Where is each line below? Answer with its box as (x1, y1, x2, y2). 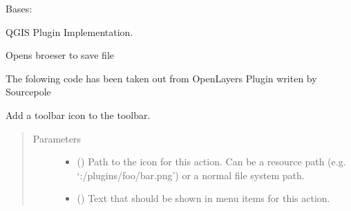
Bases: (6, 1, 32, 15)
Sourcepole (6, 84, 51, 99)
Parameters (32, 131, 81, 145)
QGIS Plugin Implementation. (6, 24, 133, 39)
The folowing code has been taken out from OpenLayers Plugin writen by (6, 71, 317, 85)
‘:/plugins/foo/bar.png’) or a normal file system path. (77, 167, 305, 182)
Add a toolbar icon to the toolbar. (6, 107, 151, 122)
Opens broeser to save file (6, 48, 115, 62)
